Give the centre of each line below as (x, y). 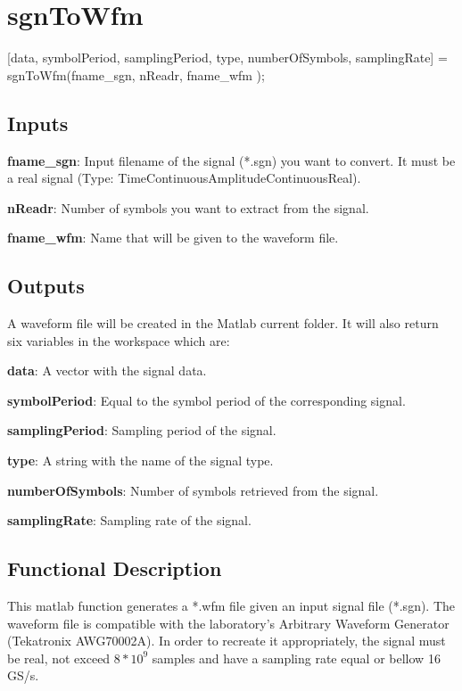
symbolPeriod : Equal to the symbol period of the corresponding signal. (206, 400)
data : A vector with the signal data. (107, 370)
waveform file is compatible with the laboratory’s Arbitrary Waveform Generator (228, 623)
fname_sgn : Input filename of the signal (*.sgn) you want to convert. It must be (231, 160)
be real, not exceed (59, 658)
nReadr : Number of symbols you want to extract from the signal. (188, 207)
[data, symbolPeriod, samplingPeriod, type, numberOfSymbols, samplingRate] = (227, 58)
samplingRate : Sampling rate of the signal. (129, 520)
